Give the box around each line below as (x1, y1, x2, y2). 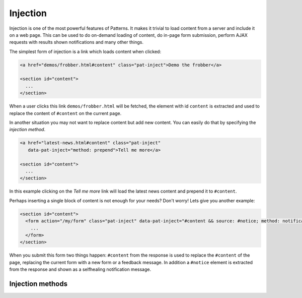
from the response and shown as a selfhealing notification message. (9, 266, 151, 272)
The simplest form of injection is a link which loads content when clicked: (9, 48, 161, 54)
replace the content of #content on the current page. (9, 110, 122, 116)
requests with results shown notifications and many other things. (9, 39, 143, 45)
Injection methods (9, 279, 68, 288)
